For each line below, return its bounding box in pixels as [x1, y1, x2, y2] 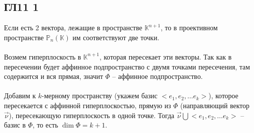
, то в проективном [160, 22, 218, 33]
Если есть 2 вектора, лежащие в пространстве [4, 22, 143, 33]
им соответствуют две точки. [72, 32, 159, 42]
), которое [208, 90, 239, 101]
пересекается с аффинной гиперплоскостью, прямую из [4, 100, 171, 110]
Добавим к [4, 90, 36, 101]
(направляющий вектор [180, 100, 250, 110]
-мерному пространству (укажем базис [42, 90, 157, 101]
